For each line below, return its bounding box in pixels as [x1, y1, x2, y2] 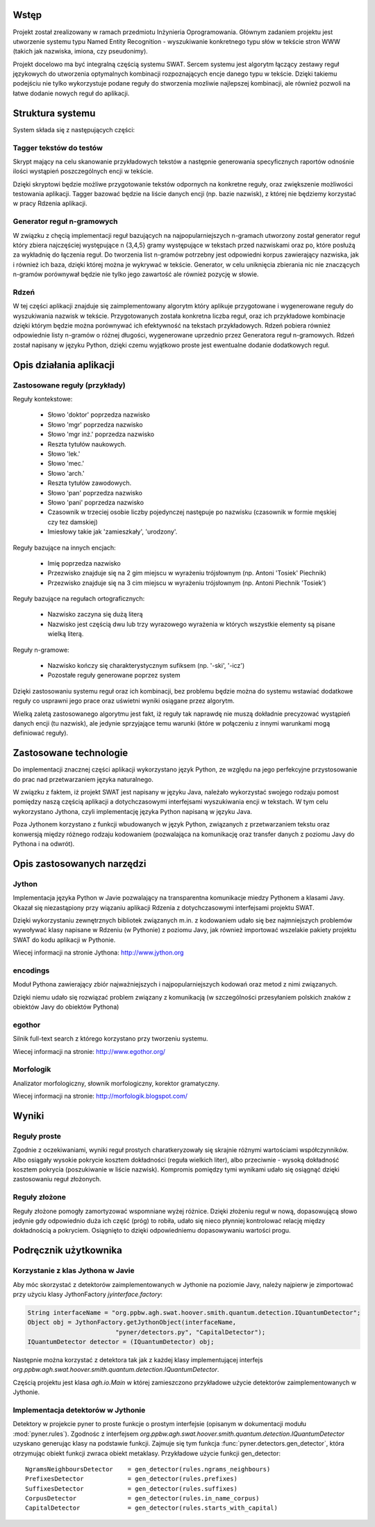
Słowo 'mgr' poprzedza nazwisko [47, 420, 143, 429]
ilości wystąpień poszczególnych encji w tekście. [12, 167, 153, 175]
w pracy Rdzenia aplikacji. [12, 199, 87, 208]
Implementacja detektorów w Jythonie [12, 1405, 146, 1415]
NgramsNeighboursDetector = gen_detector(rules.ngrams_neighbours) [25, 1465, 271, 1473]
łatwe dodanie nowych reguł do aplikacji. [12, 89, 130, 97]
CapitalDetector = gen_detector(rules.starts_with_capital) [25, 1504, 278, 1512]
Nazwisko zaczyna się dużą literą [47, 610, 143, 618]
